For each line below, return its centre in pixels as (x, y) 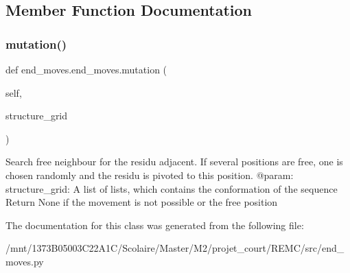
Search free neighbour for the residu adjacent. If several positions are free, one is (174, 162)
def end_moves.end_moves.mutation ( (86, 69)
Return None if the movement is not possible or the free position (142, 202)
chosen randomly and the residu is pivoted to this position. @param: (150, 175)
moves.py (25, 261)
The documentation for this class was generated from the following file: (155, 225)
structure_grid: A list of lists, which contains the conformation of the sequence (172, 188)
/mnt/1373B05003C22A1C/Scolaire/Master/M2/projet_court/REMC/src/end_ (175, 248)
